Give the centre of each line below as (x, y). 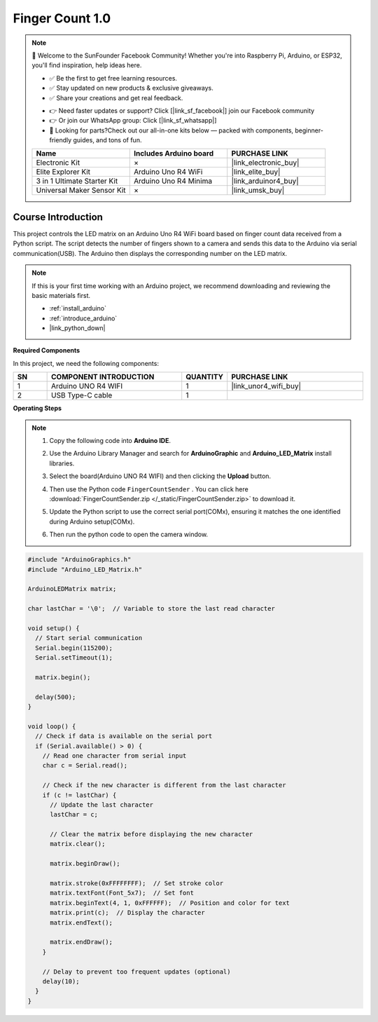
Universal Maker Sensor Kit (81, 191)
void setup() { (54, 628)
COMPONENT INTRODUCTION (103, 377)
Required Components (47, 350)
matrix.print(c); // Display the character (128, 913)
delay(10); (61, 981)
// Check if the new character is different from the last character (164, 785)
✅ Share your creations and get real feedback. (116, 97)
